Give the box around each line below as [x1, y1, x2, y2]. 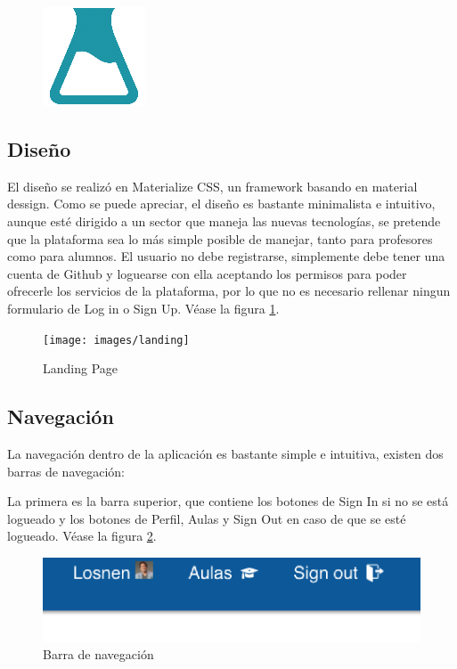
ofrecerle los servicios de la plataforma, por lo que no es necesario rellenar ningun [7, 281, 451, 300]
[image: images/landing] [43, 333, 190, 347]
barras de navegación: [7, 461, 125, 480]
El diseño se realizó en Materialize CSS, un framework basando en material [7, 176, 418, 195]
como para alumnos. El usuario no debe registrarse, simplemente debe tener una [7, 247, 445, 265]
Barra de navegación [43, 645, 154, 664]
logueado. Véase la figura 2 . [7, 526, 157, 545]
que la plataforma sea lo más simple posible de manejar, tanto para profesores [7, 229, 433, 248]
